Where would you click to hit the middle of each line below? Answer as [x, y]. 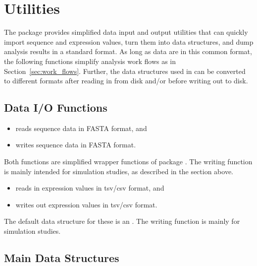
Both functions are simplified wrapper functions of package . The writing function [128, 162]
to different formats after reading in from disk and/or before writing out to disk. [126, 81]
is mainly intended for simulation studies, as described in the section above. [119, 171]
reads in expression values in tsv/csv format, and [90, 188]
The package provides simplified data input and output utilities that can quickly [126, 32]
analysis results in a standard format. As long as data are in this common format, [128, 51]
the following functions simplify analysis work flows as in [90, 61]
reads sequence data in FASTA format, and [81, 128]
